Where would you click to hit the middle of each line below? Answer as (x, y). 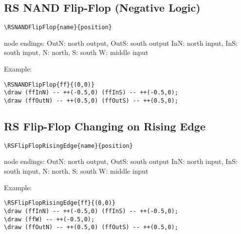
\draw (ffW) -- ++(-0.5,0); (49, 219)
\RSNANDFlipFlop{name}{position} (58, 27)
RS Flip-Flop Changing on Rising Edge (105, 126)
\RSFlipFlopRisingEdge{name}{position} (68, 146)
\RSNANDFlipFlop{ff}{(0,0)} (49, 84)
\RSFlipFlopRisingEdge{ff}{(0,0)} (60, 203)
